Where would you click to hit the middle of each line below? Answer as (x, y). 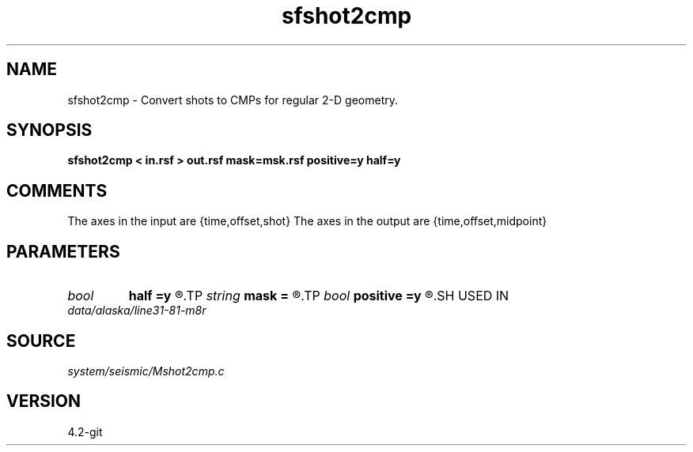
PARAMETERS (63, 251)
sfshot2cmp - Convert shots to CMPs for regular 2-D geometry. (233, 100)
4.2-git (85, 431)
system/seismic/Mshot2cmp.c (146, 371)
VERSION (44, 401)
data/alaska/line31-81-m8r (137, 311)
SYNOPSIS (49, 130)
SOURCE (41, 341)
